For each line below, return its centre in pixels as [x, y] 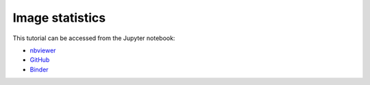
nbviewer [43, 50]
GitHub [40, 60]
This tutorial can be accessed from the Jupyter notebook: [94, 38]
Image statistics [59, 18]
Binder [39, 69]
